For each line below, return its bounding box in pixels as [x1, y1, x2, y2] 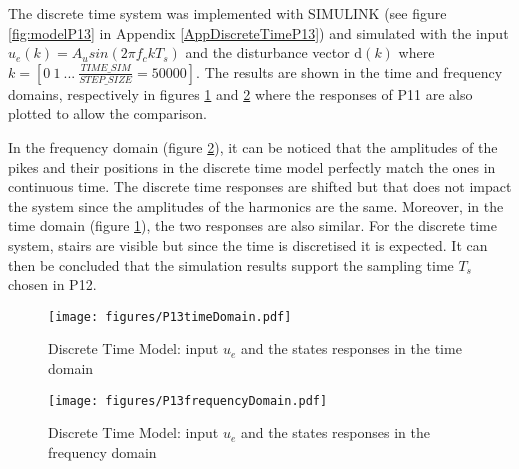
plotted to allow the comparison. [8, 103, 207, 124]
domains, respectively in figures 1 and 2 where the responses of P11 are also [8, 83, 473, 104]
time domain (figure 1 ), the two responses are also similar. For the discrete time [8, 215, 497, 236]
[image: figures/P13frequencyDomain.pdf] [48, 393, 328, 408]
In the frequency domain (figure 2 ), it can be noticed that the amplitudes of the [8, 136, 498, 157]
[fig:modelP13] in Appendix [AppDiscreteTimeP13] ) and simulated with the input [8, 22, 509, 43]
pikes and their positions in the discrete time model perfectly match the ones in [8, 156, 496, 177]
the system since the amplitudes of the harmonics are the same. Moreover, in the [8, 195, 504, 216]
